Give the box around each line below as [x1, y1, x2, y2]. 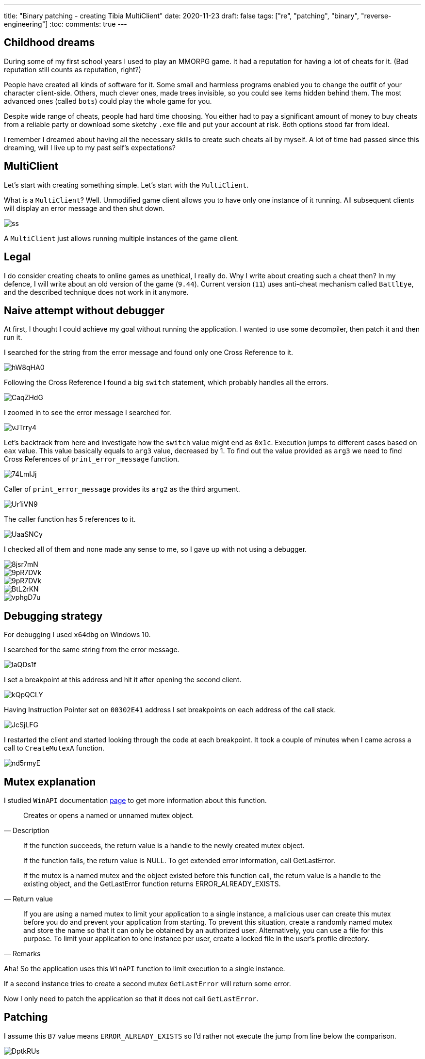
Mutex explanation [4, 775, 96, 788]
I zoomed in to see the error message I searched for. [4, 408, 171, 417]
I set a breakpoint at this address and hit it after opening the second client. [4, 675, 242, 684]
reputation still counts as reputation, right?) [4, 65, 141, 74]
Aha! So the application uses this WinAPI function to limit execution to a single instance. [4, 964, 285, 973]
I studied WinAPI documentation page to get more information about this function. [4, 796, 267, 805]
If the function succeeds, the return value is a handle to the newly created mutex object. [23, 841, 305, 850]
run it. [4, 333, 22, 342]
